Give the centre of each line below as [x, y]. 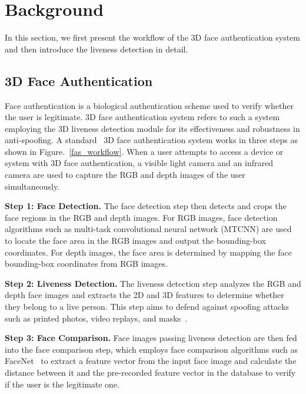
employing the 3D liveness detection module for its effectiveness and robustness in [152, 128]
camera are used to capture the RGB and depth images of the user [125, 175]
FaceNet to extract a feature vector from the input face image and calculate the [151, 361]
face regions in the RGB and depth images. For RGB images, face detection [141, 217]
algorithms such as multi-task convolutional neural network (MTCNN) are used [148, 229]
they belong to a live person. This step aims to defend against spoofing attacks [147, 307]
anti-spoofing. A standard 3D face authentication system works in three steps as [151, 140]
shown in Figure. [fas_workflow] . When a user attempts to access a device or [144, 151]
